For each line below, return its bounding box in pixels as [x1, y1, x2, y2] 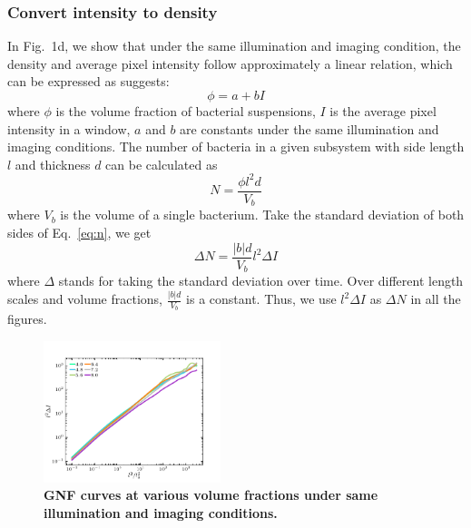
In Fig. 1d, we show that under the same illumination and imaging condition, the [7, 36, 461, 55]
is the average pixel [329, 102, 437, 120]
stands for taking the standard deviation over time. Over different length [58, 271, 464, 290]
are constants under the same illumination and [180, 119, 439, 138]
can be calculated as [105, 154, 218, 173]
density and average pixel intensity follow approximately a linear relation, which [7, 54, 453, 73]
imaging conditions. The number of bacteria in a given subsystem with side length [7, 137, 465, 156]
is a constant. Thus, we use [186, 289, 337, 308]
